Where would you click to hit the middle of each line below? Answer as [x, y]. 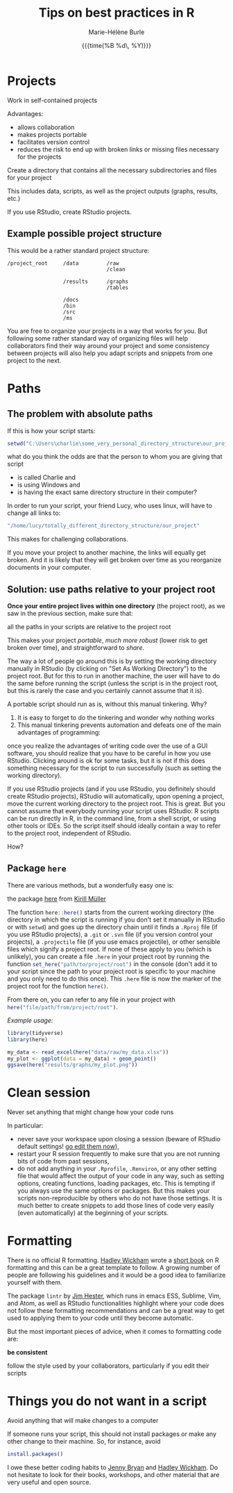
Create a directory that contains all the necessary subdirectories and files [112, 170]
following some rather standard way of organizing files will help [98, 338]
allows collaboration [46, 127]
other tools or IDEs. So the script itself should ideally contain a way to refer [114, 826]
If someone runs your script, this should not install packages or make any [112, 1434]
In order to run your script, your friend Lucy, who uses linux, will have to [110, 506]
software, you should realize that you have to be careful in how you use [109, 753]
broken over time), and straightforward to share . [76, 648]
